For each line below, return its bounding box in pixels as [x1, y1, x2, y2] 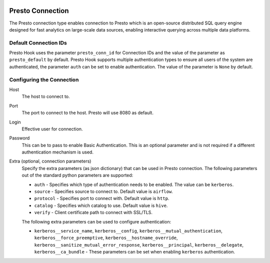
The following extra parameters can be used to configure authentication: [21, 218, 171, 224]
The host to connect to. [21, 93, 70, 99]
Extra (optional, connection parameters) [9, 158, 91, 164]
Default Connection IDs [9, 39, 67, 46]
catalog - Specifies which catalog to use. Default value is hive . [34, 202, 168, 208]
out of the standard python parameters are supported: [21, 172, 133, 178]
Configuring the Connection [9, 76, 79, 83]
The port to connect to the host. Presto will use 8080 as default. [21, 110, 153, 116]
